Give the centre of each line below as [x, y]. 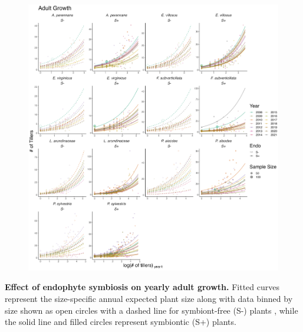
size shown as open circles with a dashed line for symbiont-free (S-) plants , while [151, 310]
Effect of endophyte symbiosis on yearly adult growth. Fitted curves [142, 287]
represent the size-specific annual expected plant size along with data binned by [149, 299]
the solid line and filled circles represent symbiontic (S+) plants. [121, 322]
